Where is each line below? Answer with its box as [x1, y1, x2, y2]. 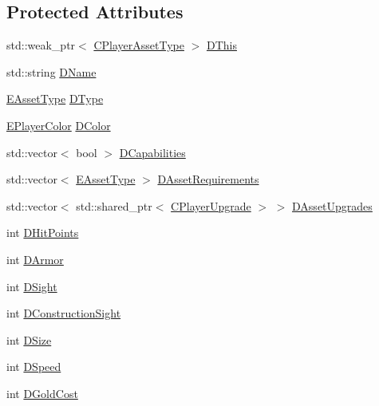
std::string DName [6, 63, 97, 80]
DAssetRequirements [157, 171, 259, 187]
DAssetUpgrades [292, 197, 373, 214]
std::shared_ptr [76, 197, 152, 214]
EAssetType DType [6, 90, 104, 107]
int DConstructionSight [6, 305, 121, 321]
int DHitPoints [6, 224, 79, 241]
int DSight [6, 278, 57, 294]
